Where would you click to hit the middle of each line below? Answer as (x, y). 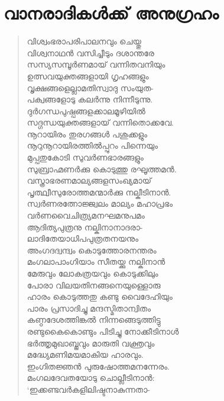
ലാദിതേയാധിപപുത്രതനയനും (83, 238)
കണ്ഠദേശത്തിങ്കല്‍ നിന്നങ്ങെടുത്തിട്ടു (94, 320)
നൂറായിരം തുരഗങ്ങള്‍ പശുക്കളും (87, 134)
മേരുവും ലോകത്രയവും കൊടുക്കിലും (92, 273)
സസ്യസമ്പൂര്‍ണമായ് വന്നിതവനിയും (96, 64)
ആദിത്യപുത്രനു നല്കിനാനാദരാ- (85, 227)
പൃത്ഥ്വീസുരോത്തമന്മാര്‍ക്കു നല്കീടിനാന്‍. (99, 192)
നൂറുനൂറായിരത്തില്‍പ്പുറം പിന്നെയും (92, 145)
